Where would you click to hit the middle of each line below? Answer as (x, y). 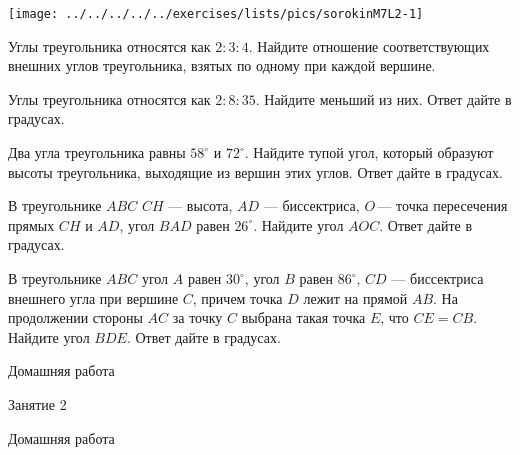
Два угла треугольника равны (97, 152)
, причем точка (237, 297)
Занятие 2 (37, 403)
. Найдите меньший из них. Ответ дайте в (383, 98)
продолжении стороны (75, 317)
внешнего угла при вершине (93, 297)
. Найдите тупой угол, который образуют (369, 152)
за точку (197, 317)
